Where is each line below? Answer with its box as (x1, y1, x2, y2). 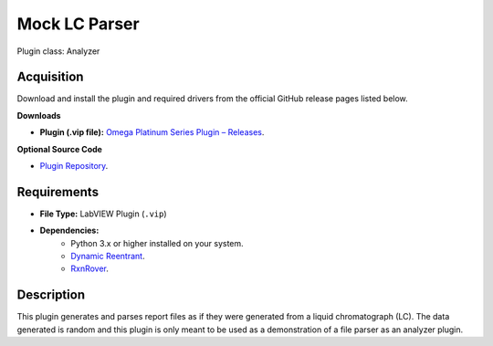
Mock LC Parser (16, 14, 141, 34)
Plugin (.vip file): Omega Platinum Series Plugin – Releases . (39, 127, 265, 138)
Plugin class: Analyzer (16, 46, 100, 57)
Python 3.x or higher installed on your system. (70, 237, 244, 248)
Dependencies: (39, 225, 100, 236)
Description (16, 288, 86, 303)
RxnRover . (70, 263, 110, 274)
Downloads (16, 110, 61, 121)
